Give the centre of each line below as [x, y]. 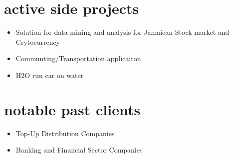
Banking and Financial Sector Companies [79, 150]
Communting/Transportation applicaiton [78, 58]
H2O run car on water [50, 75]
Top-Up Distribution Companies [65, 133]
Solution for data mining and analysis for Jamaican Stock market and [122, 32]
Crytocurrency [38, 41]
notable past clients [72, 109]
